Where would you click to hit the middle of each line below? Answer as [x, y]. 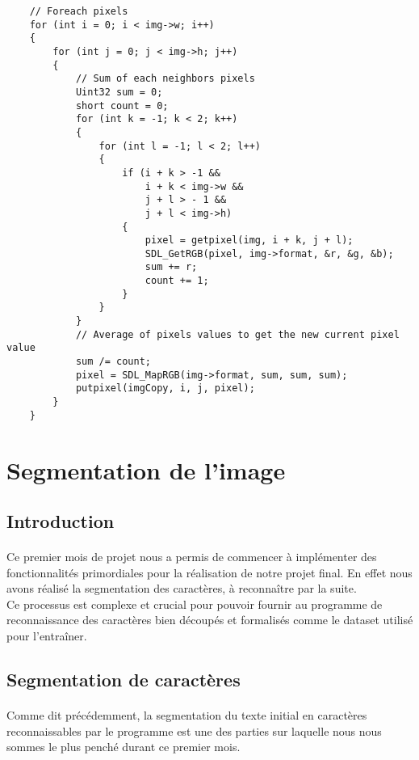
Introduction [61, 521]
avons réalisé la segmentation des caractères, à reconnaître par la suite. [182, 588]
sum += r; [171, 267]
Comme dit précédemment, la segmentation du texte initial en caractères [187, 715]
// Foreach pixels [79, 11]
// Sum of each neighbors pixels [165, 79]
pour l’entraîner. [47, 636]
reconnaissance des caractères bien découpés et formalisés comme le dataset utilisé [210, 620]
